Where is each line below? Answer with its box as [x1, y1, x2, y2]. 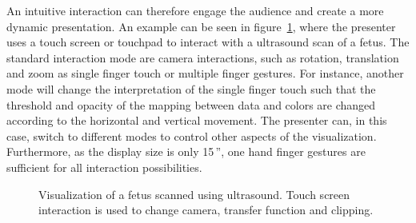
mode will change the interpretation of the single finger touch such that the [6, 80, 376, 97]
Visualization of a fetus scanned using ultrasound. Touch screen [38, 185, 350, 202]
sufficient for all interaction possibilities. [6, 158, 202, 175]
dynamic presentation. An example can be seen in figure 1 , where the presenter [6, 18, 396, 34]
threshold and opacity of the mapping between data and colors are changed [6, 96, 376, 113]
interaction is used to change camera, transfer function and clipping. [38, 201, 374, 218]
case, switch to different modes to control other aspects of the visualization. [6, 127, 377, 144]
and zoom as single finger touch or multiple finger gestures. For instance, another [6, 65, 404, 82]
